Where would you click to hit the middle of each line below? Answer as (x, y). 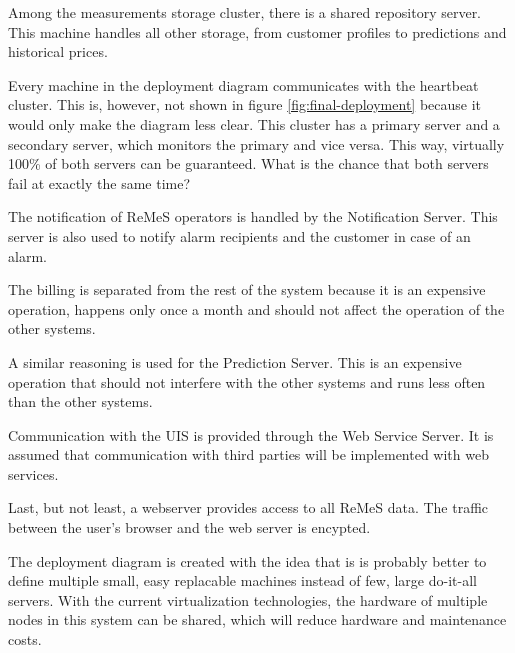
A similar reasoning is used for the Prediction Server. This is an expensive (235, 361)
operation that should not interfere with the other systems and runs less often (247, 381)
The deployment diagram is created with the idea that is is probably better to (247, 560)
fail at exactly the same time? (99, 182)
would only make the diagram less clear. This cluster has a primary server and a (254, 123)
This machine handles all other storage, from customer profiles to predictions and (257, 31)
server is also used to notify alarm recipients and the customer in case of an (239, 235)
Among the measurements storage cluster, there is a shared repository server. (245, 12)
